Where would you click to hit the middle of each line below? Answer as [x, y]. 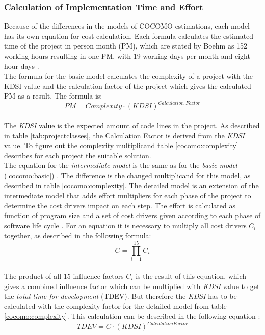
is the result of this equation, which [191, 276]
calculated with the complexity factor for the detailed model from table [115, 306]
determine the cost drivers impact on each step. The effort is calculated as [120, 205]
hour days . [22, 66]
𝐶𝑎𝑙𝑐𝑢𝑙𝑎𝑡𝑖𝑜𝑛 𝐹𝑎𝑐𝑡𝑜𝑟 [179, 103]
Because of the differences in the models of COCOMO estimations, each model [127, 26]
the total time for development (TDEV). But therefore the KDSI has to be [121, 296]
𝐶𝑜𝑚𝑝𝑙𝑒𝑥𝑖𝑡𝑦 [104, 106]
